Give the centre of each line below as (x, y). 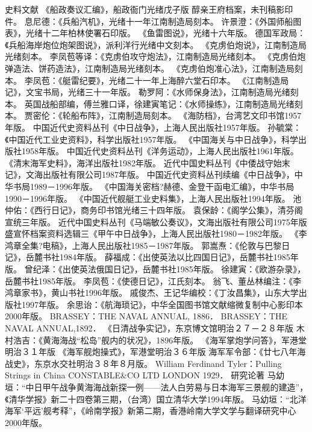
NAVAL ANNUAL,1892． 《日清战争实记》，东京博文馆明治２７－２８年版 (149, 328)
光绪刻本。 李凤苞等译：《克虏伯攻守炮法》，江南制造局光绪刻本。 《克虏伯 (151, 56)
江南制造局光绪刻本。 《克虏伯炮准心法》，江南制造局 (189, 68)
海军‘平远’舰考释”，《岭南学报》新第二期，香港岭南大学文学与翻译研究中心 (151, 411)
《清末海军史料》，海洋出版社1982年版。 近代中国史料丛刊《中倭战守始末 (148, 162)
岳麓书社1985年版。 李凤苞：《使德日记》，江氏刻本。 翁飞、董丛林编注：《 (149, 280)
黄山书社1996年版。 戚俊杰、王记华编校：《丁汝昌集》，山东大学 (175, 293)
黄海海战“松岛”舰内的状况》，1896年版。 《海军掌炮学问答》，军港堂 (174, 340)
